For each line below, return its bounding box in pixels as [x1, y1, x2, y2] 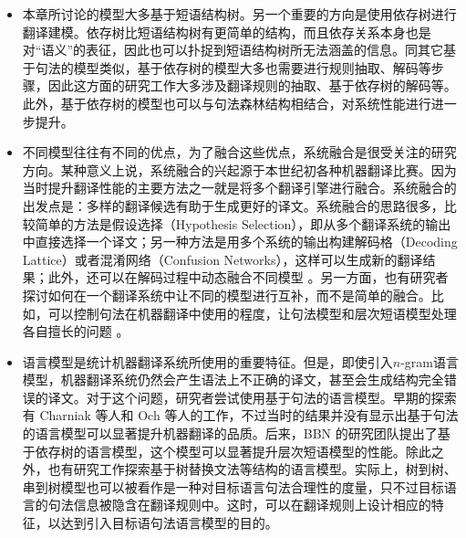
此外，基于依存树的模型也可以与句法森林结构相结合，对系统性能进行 [22, 93, 431, 112]
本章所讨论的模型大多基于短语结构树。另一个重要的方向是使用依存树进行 [22, 5, 457, 23]
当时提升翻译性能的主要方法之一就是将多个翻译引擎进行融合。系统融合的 [22, 178, 457, 197]
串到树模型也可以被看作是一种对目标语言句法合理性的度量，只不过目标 [22, 477, 444, 496]
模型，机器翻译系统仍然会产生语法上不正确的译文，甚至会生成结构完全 [22, 370, 444, 389]
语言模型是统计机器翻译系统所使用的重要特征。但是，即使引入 [22, 352, 393, 371]
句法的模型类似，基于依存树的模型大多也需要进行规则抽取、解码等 [35, 58, 431, 77]
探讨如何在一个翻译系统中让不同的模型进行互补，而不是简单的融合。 [22, 285, 431, 304]
